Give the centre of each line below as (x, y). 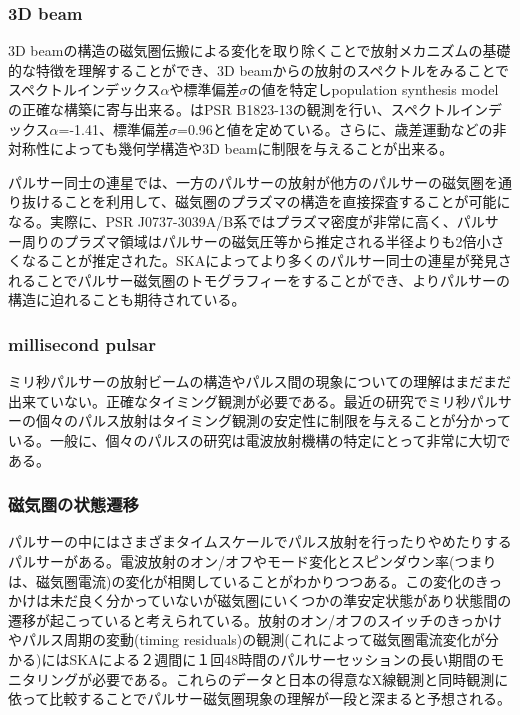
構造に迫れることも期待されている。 (127, 299)
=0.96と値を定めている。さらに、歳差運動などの (335, 128)
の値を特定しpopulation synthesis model (373, 89)
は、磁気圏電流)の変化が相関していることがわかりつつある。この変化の (241, 580)
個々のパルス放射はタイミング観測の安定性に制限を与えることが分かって (273, 420)
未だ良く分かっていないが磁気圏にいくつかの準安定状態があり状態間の (280, 600)
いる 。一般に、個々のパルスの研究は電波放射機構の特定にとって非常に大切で (259, 439)
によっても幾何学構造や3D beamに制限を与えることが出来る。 (251, 148)
